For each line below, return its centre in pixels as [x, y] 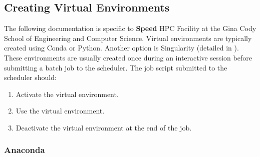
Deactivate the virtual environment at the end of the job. [104, 127]
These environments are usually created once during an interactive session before [128, 57]
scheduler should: [30, 77]
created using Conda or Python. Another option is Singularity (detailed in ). [121, 48]
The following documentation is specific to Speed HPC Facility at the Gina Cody [130, 28]
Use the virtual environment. [60, 111]
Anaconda [25, 150]
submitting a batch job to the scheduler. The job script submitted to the [116, 67]
